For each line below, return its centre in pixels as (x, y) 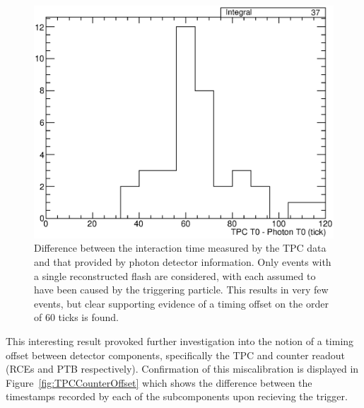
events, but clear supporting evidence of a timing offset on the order (181, 303)
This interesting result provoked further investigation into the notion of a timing (180, 340)
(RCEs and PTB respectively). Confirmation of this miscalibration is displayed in (182, 369)
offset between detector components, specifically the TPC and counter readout (176, 355)
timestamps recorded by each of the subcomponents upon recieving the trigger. (177, 396)
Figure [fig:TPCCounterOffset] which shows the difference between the (159, 382)
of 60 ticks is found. (76, 317)
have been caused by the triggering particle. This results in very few (181, 290)
